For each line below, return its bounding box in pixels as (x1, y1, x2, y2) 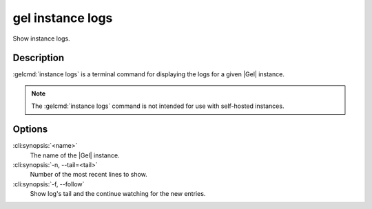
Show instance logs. (12, 34, 70, 43)
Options (12, 124, 48, 135)
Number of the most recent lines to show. (30, 170, 147, 179)
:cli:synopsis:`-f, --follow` (12, 179, 85, 188)
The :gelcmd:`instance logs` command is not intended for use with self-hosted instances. (31, 102, 285, 110)
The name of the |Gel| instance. (30, 151, 120, 159)
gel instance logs (12, 10, 113, 25)
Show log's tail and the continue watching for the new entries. (30, 190, 206, 198)
